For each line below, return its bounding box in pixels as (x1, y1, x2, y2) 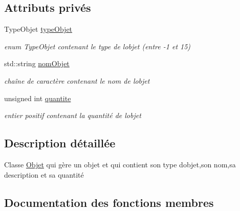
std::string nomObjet (4, 58, 70, 69)
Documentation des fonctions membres (4, 194, 214, 210)
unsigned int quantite (4, 92, 71, 103)
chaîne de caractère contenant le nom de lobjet (4, 75, 150, 86)
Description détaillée (4, 135, 116, 151)
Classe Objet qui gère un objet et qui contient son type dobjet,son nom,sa (4, 159, 236, 169)
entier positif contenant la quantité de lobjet (4, 110, 141, 121)
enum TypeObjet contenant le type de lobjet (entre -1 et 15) (4, 41, 191, 51)
